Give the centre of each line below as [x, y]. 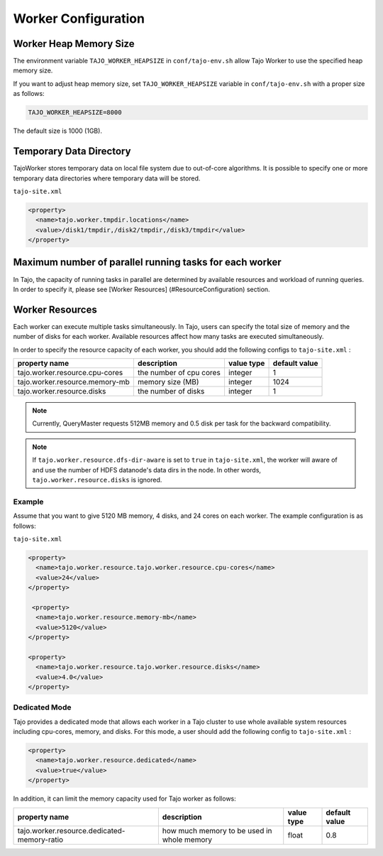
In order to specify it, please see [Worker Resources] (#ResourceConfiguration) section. [141, 289]
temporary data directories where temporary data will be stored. [107, 178]
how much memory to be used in [217, 830]
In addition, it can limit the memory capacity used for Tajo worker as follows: [125, 798]
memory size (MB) [168, 382]
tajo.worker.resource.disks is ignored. [97, 480]
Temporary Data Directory [72, 152]
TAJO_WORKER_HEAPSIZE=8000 [75, 113]
